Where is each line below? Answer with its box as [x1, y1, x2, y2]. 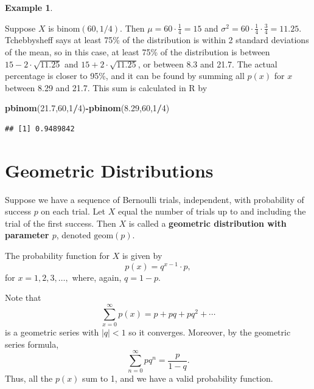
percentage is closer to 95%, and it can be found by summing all [5, 69, 245, 82]
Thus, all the [5, 372, 53, 385]
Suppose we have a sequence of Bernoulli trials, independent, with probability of [5, 193, 304, 205]
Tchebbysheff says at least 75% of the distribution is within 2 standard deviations [5, 33, 309, 46]
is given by [122, 249, 162, 262]
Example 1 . [5, 1, 53, 13]
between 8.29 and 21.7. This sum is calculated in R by [5, 81, 208, 94]
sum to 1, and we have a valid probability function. [82, 372, 273, 385]
